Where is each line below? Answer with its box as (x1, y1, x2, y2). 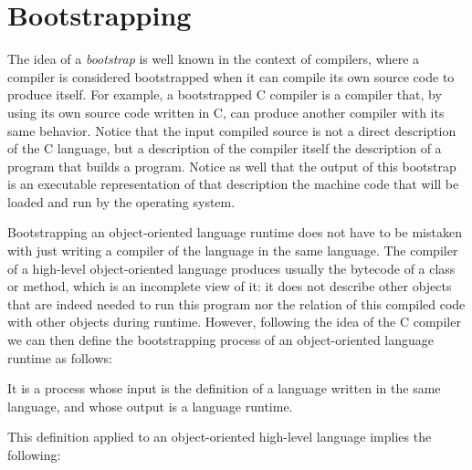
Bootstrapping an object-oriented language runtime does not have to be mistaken (7, 223, 462, 242)
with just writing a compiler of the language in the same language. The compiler (7, 241, 458, 260)
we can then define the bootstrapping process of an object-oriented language (7, 330, 435, 350)
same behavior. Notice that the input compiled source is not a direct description (7, 120, 456, 140)
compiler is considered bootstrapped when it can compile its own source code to (7, 67, 455, 86)
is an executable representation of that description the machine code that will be (7, 174, 459, 193)
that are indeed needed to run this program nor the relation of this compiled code (7, 294, 466, 313)
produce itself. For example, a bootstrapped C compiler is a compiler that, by (7, 85, 442, 104)
